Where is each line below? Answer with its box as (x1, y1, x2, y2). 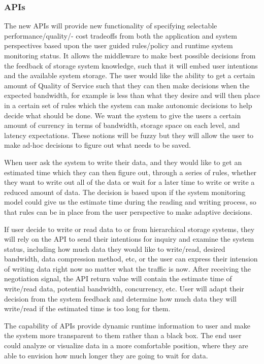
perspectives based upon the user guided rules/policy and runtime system (4, 40, 233, 51)
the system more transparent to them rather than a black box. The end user (4, 330, 242, 341)
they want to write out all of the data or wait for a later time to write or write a (4, 177, 255, 187)
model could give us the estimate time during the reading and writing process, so (4, 196, 256, 207)
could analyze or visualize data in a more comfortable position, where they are (4, 340, 248, 351)
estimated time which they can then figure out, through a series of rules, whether (4, 167, 257, 177)
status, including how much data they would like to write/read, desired (4, 243, 225, 254)
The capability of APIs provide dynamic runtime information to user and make (4, 320, 251, 330)
